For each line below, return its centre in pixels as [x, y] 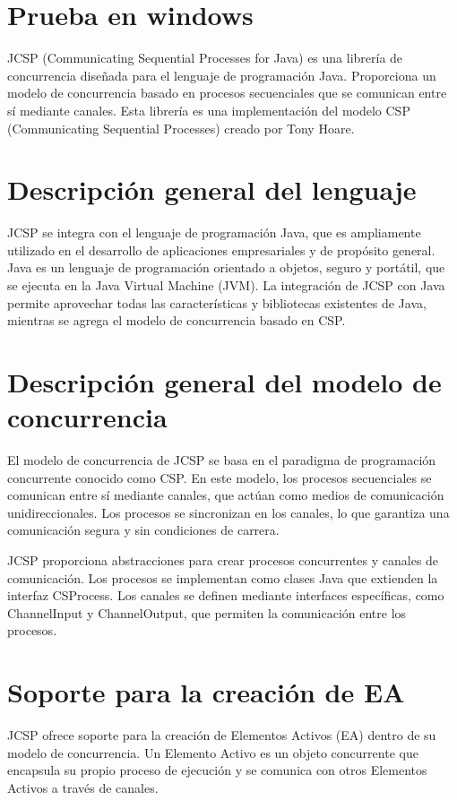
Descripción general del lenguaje [212, 189]
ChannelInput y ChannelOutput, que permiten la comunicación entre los [207, 612]
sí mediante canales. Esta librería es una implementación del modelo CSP [209, 110]
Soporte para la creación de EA [206, 692]
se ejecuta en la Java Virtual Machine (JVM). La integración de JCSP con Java [226, 285]
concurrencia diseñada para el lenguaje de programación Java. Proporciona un [222, 75]
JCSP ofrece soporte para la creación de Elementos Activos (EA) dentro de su [222, 735]
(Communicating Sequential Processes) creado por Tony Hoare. [181, 128]
